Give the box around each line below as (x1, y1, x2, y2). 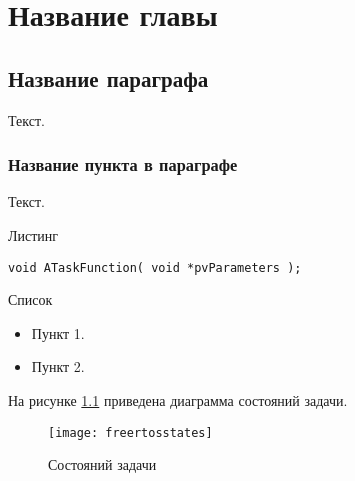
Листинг (8, 224, 59, 245)
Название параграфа (8, 62, 209, 93)
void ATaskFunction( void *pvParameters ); (8, 260, 302, 275)
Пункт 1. (31, 322, 85, 343)
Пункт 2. (31, 356, 85, 377)
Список (8, 289, 53, 310)
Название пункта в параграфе (8, 152, 238, 177)
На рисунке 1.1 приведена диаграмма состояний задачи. (8, 390, 348, 411)
